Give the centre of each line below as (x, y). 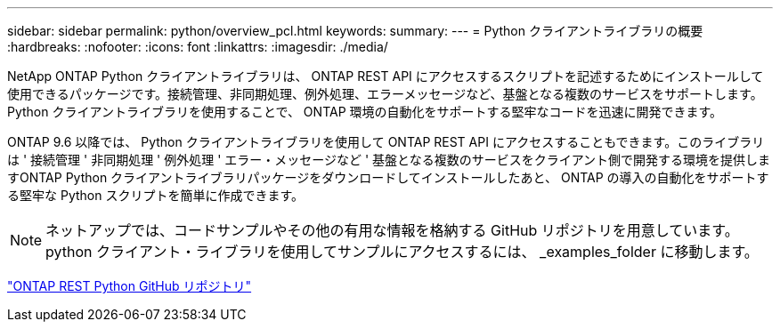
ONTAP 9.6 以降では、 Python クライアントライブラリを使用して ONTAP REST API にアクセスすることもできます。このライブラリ (386, 142)
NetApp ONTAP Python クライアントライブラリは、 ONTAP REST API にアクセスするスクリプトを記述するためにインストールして (386, 76)
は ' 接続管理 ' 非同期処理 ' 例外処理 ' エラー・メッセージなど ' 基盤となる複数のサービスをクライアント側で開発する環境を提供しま (389, 160)
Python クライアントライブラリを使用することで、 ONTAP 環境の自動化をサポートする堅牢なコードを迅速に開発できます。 (365, 112)
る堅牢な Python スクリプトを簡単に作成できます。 (156, 195)
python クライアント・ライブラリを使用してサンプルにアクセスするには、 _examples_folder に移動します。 (402, 252)
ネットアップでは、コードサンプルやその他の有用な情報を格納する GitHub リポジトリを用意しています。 (392, 230)
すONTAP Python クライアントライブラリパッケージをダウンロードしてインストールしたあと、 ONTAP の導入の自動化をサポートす (388, 177)
